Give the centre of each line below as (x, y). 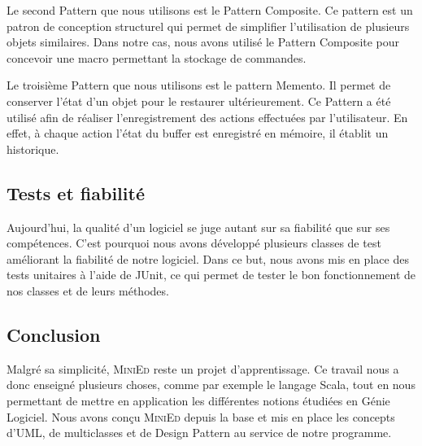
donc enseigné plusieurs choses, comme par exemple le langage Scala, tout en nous (211, 385)
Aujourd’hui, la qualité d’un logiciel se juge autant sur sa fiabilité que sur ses (198, 227)
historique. (33, 149)
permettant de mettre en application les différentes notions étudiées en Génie (198, 400)
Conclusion (54, 334)
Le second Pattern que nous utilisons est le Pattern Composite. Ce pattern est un (210, 10)
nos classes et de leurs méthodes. (88, 290)
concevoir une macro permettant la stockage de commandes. (157, 57)
